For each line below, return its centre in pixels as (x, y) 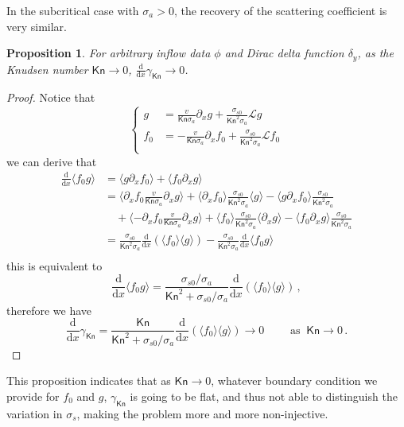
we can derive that (52, 161)
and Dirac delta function (284, 53)
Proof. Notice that (51, 97)
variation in (35, 413)
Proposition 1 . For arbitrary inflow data (109, 53)
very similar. (37, 26)
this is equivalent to (54, 265)
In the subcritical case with (73, 10)
